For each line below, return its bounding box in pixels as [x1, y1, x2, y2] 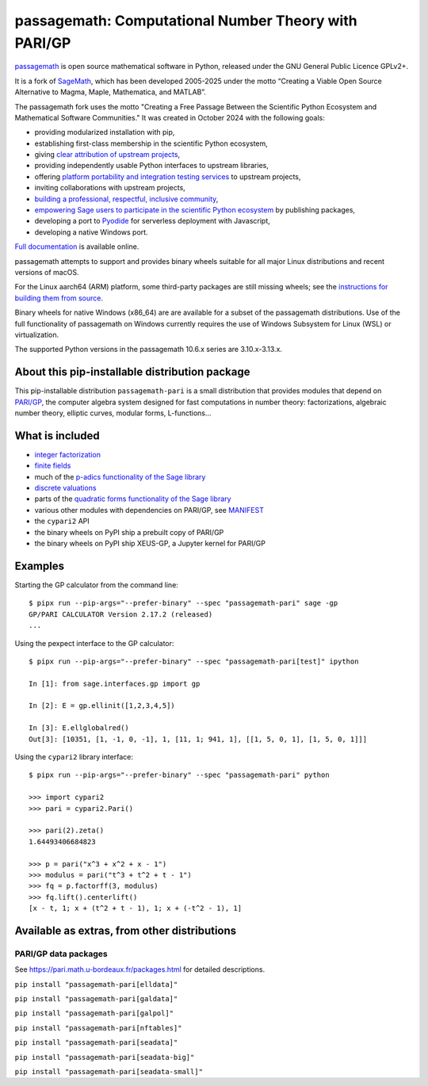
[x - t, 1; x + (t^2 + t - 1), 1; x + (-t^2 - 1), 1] [29, 904, 242, 913]
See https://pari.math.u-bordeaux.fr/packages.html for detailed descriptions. [14, 965, 266, 974]
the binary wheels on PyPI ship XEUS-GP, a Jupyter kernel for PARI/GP [34, 539, 266, 549]
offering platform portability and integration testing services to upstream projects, [34, 171, 301, 182]
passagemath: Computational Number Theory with [14, 12, 357, 29]
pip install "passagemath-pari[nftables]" [14, 1023, 182, 1032]
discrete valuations [34, 484, 97, 493]
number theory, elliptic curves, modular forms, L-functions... [14, 408, 212, 418]
